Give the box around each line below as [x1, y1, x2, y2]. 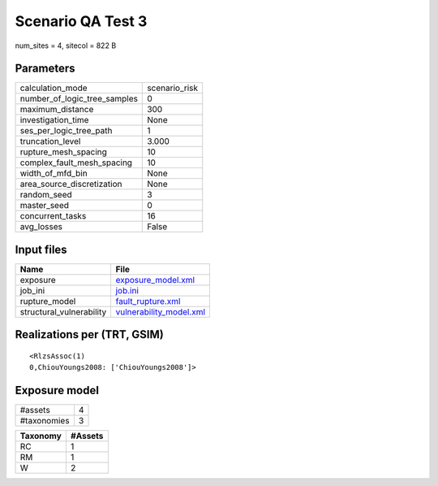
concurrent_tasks [19, 210, 87, 222]
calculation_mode [19, 82, 88, 93]
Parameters [15, 62, 75, 76]
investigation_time [19, 115, 89, 126]
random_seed [19, 189, 72, 201]
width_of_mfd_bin [19, 167, 88, 179]
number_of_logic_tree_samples [19, 93, 138, 105]
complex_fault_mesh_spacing [19, 157, 133, 168]
